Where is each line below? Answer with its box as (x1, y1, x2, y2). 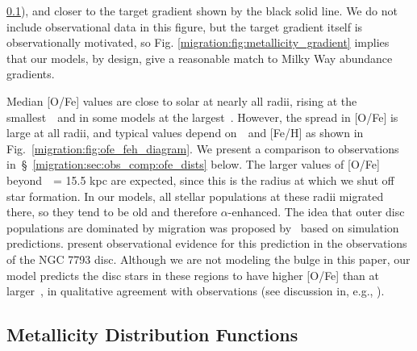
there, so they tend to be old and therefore (6, 203, 218, 220)
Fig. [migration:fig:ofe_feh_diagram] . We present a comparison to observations (6, 140, 399, 157)
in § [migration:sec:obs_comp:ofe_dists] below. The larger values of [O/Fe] (6, 156, 380, 173)
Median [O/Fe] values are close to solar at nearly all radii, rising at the (6, 92, 357, 109)
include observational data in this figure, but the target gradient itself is (6, 18, 363, 35)
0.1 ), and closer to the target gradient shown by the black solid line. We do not (6, 2, 398, 19)
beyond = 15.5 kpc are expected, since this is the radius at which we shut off (6, 171, 394, 188)
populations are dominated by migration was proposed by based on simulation (6, 219, 399, 236)
